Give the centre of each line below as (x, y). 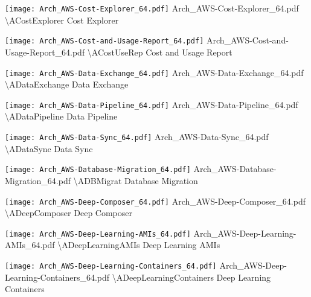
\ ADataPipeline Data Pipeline (61, 116)
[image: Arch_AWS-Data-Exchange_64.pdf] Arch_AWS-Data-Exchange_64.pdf (154, 72)
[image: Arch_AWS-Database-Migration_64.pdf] (98, 170)
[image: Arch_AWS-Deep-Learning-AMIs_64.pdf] (98, 234)
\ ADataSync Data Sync (49, 148)
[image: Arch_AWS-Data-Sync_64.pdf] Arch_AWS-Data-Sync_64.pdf (137, 136)
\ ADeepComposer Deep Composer (69, 213)
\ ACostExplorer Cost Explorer (62, 20)
